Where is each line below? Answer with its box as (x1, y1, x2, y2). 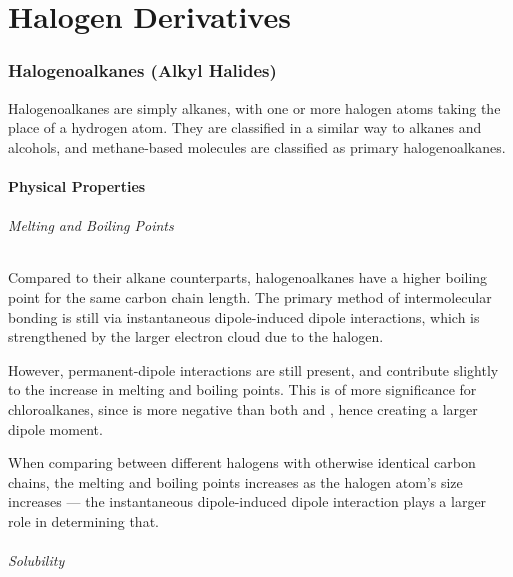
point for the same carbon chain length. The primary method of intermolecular (8, 286, 492, 307)
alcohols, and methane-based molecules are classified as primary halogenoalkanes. (8, 136, 506, 157)
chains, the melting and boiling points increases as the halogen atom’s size (8, 471, 463, 492)
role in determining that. (8, 510, 159, 531)
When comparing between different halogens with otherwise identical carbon (8, 452, 476, 473)
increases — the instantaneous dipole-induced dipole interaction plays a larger (8, 491, 487, 512)
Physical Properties (8, 175, 146, 196)
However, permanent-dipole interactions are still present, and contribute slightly (8, 359, 499, 380)
